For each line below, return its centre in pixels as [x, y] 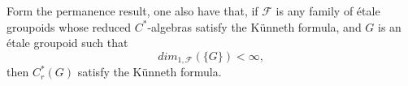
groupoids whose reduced [69, 26]
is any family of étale [328, 11]
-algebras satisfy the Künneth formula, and [254, 26]
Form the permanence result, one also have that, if [132, 11]
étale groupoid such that [67, 43]
